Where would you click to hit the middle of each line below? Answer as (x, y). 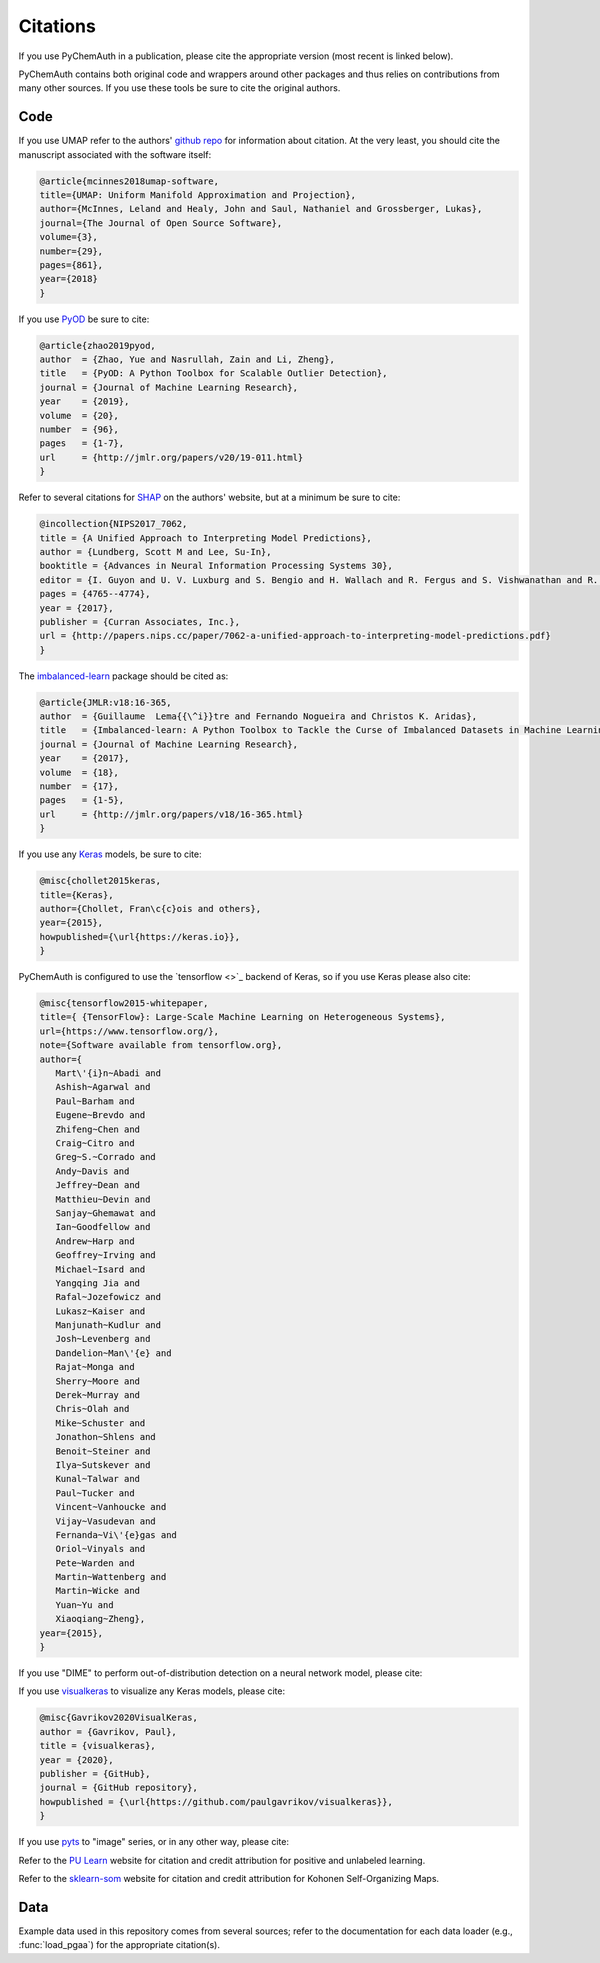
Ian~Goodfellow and (103, 1227)
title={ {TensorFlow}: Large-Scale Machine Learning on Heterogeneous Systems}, (242, 1017)
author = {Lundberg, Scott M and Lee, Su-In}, (155, 551)
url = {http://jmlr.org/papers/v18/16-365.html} (171, 814)
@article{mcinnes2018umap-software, (129, 181)
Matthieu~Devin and (103, 1199)
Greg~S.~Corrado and (106, 1157)
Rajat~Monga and (95, 1367)
